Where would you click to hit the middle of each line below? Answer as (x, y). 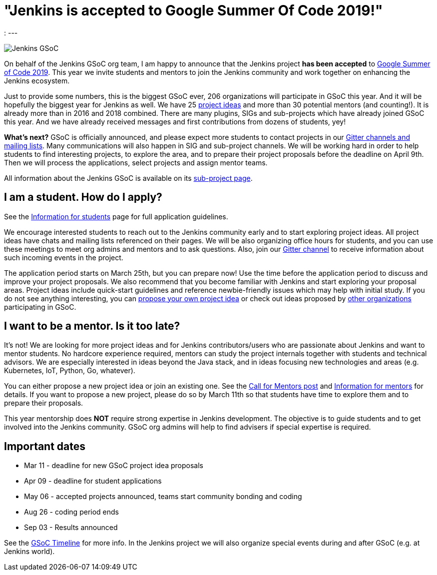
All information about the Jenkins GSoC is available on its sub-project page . (128, 178)
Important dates (45, 446)
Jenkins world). (29, 552)
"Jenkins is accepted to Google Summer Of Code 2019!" (194, 10)
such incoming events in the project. (64, 257)
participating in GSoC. (40, 307)
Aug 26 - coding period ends (71, 512)
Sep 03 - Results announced (71, 528)
